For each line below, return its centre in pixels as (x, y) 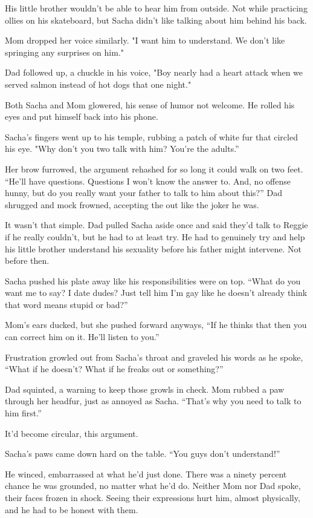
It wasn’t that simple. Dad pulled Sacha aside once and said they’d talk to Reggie (156, 225)
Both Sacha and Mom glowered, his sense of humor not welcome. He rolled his (150, 104)
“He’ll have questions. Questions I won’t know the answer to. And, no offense (148, 181)
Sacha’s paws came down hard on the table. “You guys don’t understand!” (143, 454)
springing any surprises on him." (65, 52)
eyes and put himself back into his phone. (82, 116)
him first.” (23, 413)
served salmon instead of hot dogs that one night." (98, 84)
